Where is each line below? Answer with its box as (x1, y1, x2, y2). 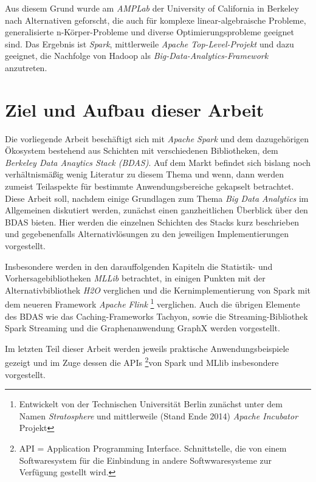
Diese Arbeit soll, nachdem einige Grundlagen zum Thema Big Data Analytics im (5, 191, 309, 204)
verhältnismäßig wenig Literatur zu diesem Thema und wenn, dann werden (5, 168, 284, 181)
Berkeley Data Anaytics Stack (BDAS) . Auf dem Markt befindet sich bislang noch (5, 156, 311, 168)
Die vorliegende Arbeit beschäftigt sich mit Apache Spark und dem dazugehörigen (5, 132, 309, 145)
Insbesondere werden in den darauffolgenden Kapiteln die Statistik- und (5, 260, 273, 272)
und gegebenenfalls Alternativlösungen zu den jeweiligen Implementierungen (5, 227, 289, 240)
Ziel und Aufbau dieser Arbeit (5, 97, 264, 122)
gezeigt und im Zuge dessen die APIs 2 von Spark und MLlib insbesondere (5, 354, 279, 369)
